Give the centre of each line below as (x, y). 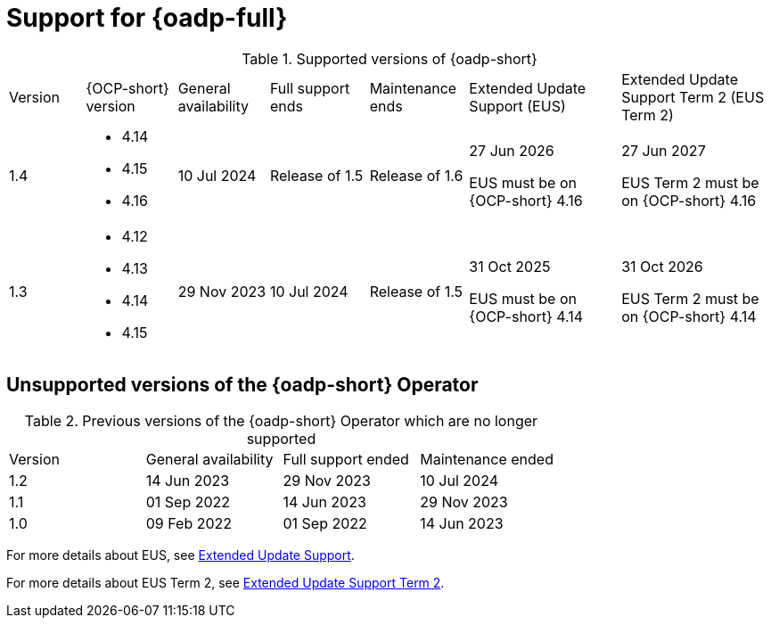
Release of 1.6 (416, 175)
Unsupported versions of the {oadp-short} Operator (242, 385)
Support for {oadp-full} (147, 18)
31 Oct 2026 (662, 266)
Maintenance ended (487, 459)
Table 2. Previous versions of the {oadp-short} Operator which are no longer (281, 420)
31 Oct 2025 (510, 266)
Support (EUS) (517, 106)
